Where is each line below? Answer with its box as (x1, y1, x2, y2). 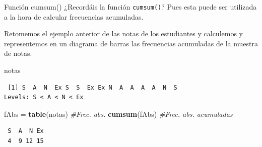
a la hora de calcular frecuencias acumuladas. (4, 11, 144, 22)
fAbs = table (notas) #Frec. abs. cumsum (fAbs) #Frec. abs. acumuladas (4, 108, 233, 119)
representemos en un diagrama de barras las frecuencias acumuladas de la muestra (4, 38, 258, 48)
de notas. (4, 48, 32, 58)
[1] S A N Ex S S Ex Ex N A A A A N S (8, 84, 177, 91)
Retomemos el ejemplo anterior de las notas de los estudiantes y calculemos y (4, 28, 243, 39)
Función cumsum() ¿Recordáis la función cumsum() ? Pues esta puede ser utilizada (4, 2, 257, 12)
